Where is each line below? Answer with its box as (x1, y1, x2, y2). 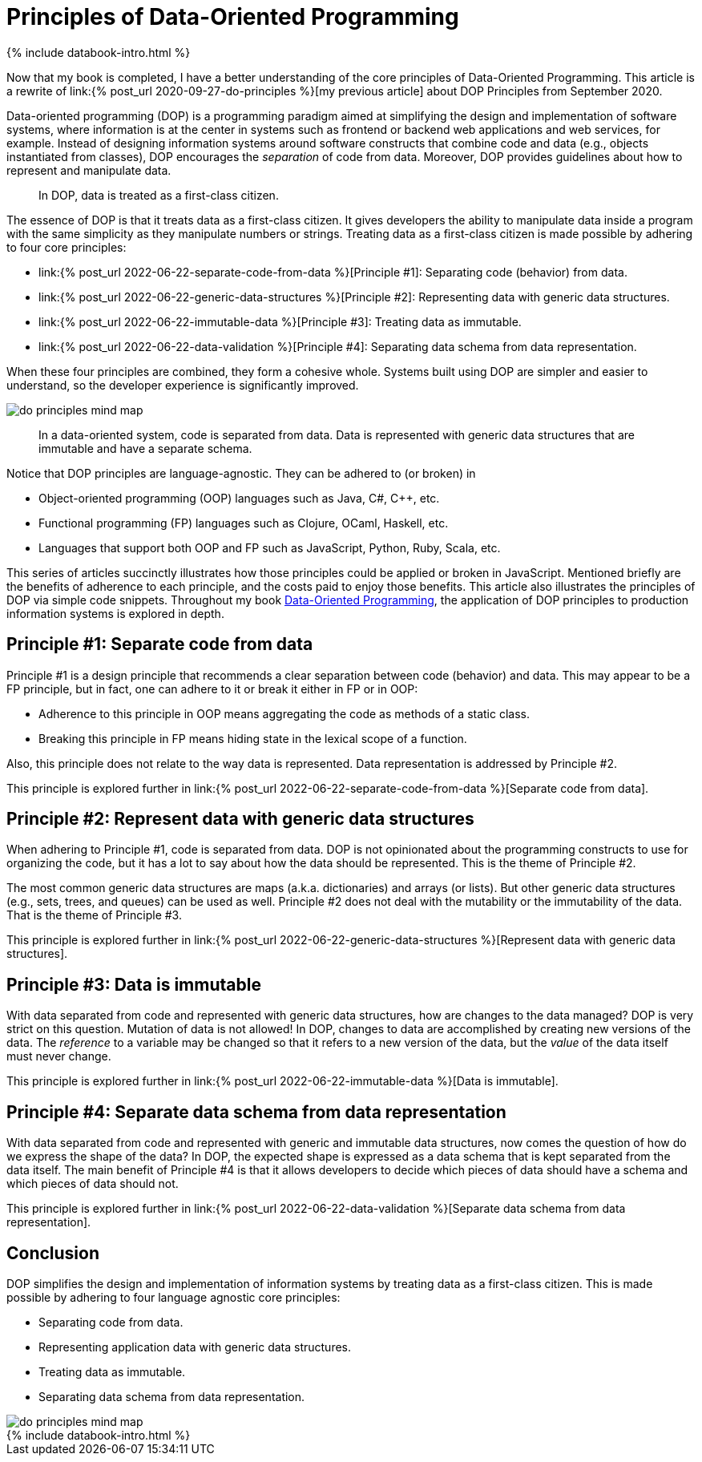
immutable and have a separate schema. (38, 441, 252, 455)
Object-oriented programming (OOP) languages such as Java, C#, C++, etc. (38, 491, 440, 505)
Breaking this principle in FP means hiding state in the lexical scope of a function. (38, 731, 467, 745)
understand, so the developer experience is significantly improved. (6, 378, 359, 392)
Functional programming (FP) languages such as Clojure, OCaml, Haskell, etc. (38, 515, 449, 530)
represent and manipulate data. (6, 163, 171, 177)
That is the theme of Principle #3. (6, 908, 182, 923)
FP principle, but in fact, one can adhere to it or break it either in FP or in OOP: (6, 681, 418, 696)
